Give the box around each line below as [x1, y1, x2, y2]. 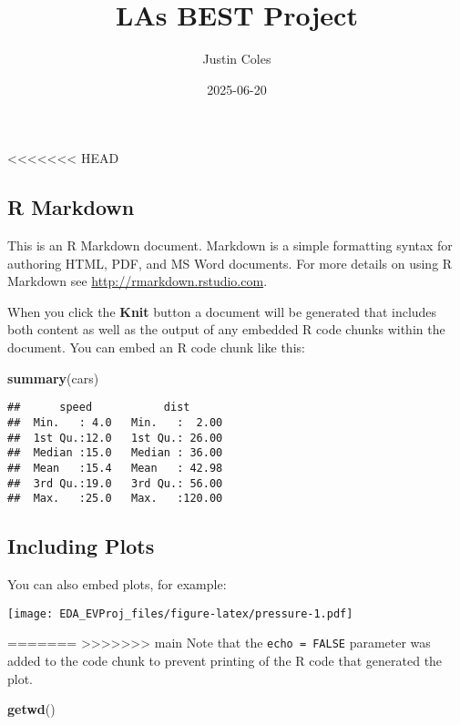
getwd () [7, 699, 56, 719]
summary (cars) [7, 368, 99, 387]
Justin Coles [202, 49, 271, 68]
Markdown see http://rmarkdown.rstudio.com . [7, 271, 268, 291]
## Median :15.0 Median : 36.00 [7, 446, 223, 460]
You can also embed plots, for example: [7, 575, 227, 594]
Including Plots [7, 532, 155, 560]
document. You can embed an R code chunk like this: [7, 338, 305, 357]
